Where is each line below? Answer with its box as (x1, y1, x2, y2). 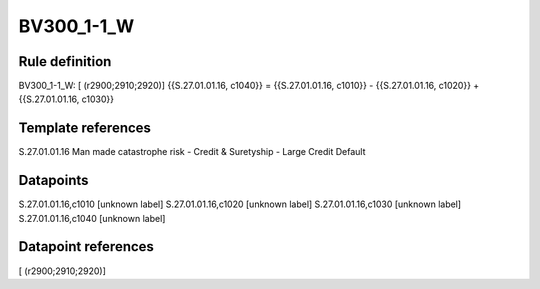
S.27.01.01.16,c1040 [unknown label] (18, 212, 166, 224)
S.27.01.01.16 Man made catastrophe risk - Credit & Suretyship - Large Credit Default (18, 146, 366, 158)
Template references (18, 120, 152, 137)
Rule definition (18, 53, 112, 70)
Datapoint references (18, 238, 155, 255)
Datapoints (18, 172, 89, 189)
